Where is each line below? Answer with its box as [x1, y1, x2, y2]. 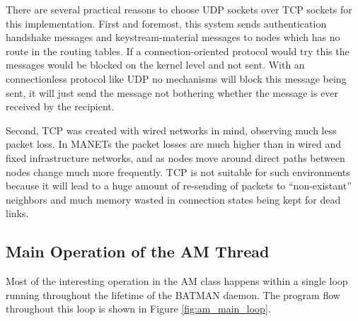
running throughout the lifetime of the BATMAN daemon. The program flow [6, 287, 340, 302]
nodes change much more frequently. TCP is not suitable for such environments [6, 164, 350, 179]
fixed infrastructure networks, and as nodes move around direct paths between [6, 150, 345, 165]
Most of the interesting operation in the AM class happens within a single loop [6, 274, 348, 288]
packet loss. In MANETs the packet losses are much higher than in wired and [6, 136, 342, 151]
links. [6, 206, 29, 221]
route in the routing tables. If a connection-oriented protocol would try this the [6, 43, 350, 58]
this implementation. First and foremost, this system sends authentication [6, 16, 327, 30]
